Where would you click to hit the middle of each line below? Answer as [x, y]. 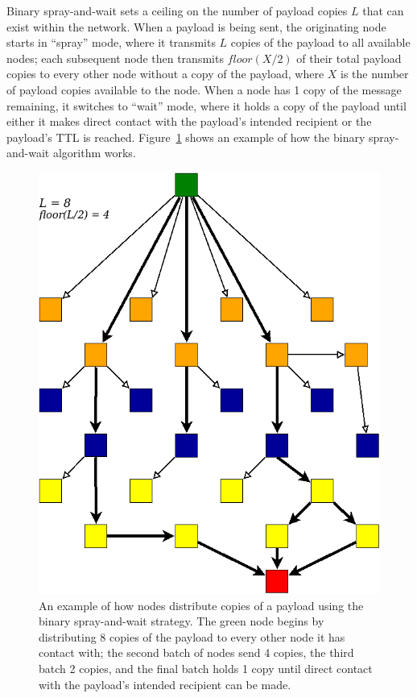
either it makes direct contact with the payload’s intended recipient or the [189, 121]
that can [383, 10]
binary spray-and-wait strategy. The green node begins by [182, 621]
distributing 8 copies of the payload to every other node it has [192, 636]
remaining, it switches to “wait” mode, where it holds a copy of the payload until [206, 105]
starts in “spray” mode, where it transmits [111, 42]
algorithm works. [94, 153]
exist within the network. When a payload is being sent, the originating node [196, 26]
